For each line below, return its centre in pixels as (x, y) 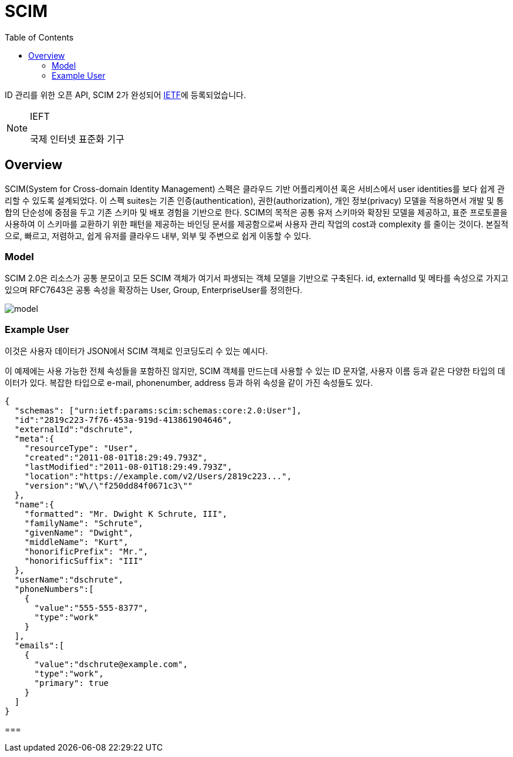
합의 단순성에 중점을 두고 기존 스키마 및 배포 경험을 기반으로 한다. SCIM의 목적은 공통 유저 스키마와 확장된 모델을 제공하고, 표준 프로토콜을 (256, 212)
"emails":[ (39, 646)
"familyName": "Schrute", (84, 524)
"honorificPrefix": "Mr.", (86, 552)
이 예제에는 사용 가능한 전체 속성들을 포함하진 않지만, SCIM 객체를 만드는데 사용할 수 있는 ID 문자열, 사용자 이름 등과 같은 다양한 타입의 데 (255, 371)
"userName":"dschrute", (69, 580)
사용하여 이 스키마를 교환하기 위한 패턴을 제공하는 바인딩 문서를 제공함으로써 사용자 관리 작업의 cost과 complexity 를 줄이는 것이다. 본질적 (257, 224)
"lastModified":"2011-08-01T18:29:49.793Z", (128, 467)
